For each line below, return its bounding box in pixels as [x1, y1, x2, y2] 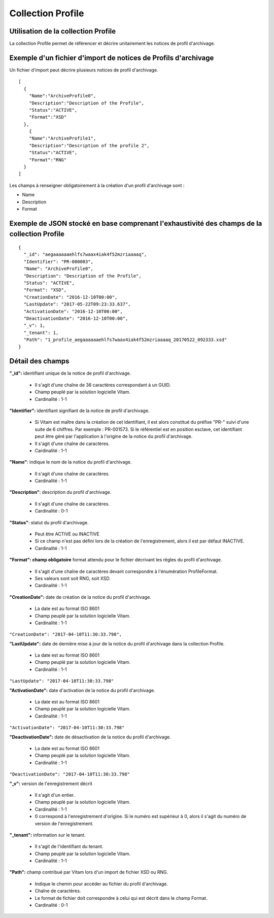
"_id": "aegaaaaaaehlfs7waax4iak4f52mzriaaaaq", [23, 252, 147, 257]
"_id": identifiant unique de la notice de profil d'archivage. [9, 370, 131, 377]
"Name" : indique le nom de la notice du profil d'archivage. [9, 459, 132, 465]
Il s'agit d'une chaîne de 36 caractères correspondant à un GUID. [35, 382, 171, 388]
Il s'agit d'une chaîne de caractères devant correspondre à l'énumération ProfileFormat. [35, 568, 218, 574]
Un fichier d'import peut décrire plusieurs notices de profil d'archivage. [9, 66, 158, 73]
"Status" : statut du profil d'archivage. [9, 519, 89, 525]
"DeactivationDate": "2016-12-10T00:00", [23, 315, 128, 321]
